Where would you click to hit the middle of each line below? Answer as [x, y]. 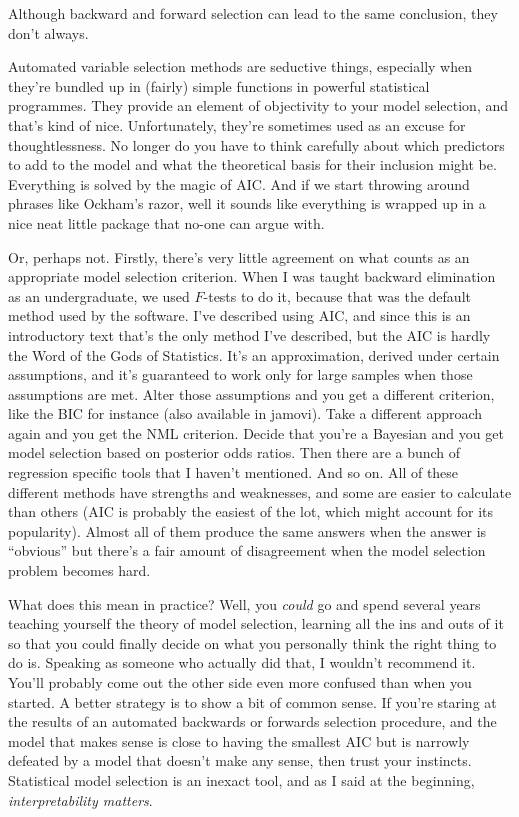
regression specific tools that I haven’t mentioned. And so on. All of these [233, 472]
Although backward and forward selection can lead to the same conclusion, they [253, 13]
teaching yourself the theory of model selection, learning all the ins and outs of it [256, 623]
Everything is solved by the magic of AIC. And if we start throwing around [239, 183]
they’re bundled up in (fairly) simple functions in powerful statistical [219, 85]
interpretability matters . [80, 799]
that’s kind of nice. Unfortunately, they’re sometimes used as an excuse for [237, 124]
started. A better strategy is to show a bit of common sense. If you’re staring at [252, 701]
